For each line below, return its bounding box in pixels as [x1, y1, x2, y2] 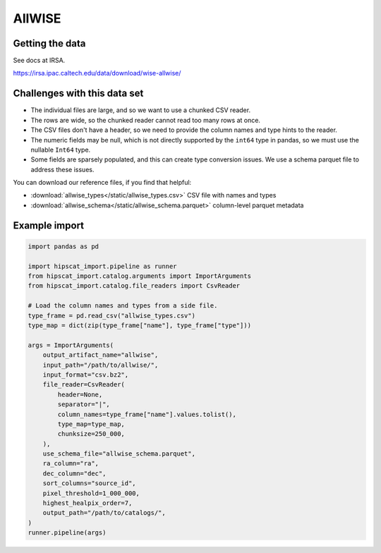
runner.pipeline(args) [28, 529, 107, 537]
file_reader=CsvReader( [42, 381, 125, 389]
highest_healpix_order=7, [42, 499, 133, 507]
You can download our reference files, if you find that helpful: [13, 178, 192, 187]
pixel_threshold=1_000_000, [42, 489, 140, 497]
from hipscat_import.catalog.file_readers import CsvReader [28, 282, 241, 290]
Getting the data [13, 37, 86, 49]
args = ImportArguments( [28, 341, 114, 349]
